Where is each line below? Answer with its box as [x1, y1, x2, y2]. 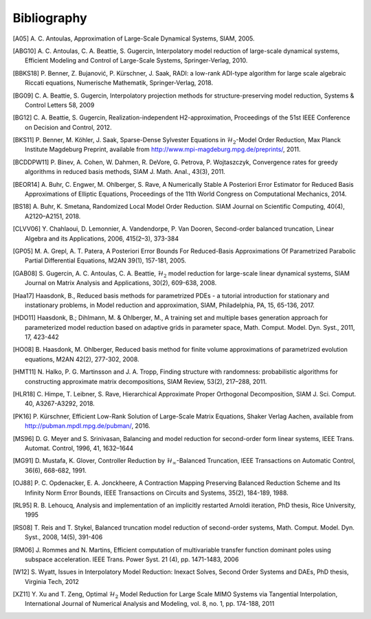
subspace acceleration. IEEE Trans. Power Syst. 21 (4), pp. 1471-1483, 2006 [25, 555, 239, 563]
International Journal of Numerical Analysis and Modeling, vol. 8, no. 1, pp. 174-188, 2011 [25, 600, 275, 608]
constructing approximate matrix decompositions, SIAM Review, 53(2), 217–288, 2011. [25, 377, 267, 385]
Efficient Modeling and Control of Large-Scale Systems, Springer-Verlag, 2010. [25, 56, 248, 65]
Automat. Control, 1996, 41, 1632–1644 [25, 444, 134, 452]
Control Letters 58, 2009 [25, 100, 95, 109]
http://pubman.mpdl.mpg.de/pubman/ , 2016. [25, 422, 150, 430]
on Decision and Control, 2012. [25, 123, 113, 131]
